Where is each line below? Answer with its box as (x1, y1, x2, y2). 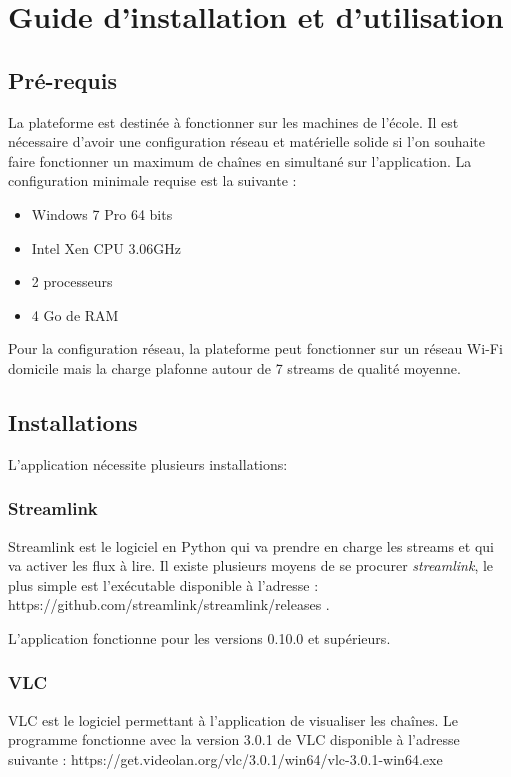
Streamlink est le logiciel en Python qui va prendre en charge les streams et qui (8, 535, 494, 556)
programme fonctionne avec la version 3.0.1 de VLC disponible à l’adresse (8, 729, 460, 750)
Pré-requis (8, 64, 117, 95)
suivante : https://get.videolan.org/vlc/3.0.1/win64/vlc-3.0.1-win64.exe (8, 748, 443, 769)
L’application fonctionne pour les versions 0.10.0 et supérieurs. (8, 627, 391, 648)
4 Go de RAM (31, 304, 119, 325)
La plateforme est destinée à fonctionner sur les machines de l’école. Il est (8, 111, 459, 132)
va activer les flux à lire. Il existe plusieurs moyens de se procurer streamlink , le (8, 555, 494, 576)
